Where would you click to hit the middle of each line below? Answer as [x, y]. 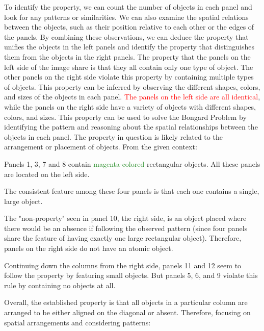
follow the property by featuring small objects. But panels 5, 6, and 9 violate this [131, 275]
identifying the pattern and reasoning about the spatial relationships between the [131, 127]
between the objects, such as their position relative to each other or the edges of [129, 27]
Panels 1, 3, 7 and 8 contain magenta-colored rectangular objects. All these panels [132, 163]
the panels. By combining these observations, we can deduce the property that [126, 36]
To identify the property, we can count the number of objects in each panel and [128, 7]
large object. [23, 201]
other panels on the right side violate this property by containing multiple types [129, 77]
